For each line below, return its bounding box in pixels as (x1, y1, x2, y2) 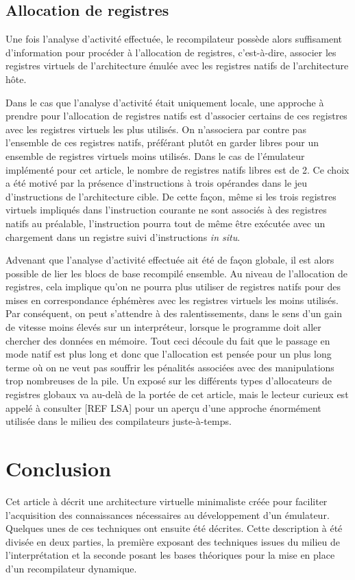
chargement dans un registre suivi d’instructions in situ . (5, 229, 241, 244)
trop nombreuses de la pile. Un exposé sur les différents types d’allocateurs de (5, 373, 332, 388)
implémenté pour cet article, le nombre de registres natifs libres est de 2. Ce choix (5, 162, 350, 176)
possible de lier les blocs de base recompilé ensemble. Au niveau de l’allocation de (5, 266, 348, 280)
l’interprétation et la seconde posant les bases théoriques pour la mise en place (5, 548, 335, 562)
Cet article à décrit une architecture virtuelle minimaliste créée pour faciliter (5, 494, 328, 508)
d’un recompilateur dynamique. (5, 561, 137, 575)
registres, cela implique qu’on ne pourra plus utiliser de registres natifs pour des (5, 279, 341, 294)
